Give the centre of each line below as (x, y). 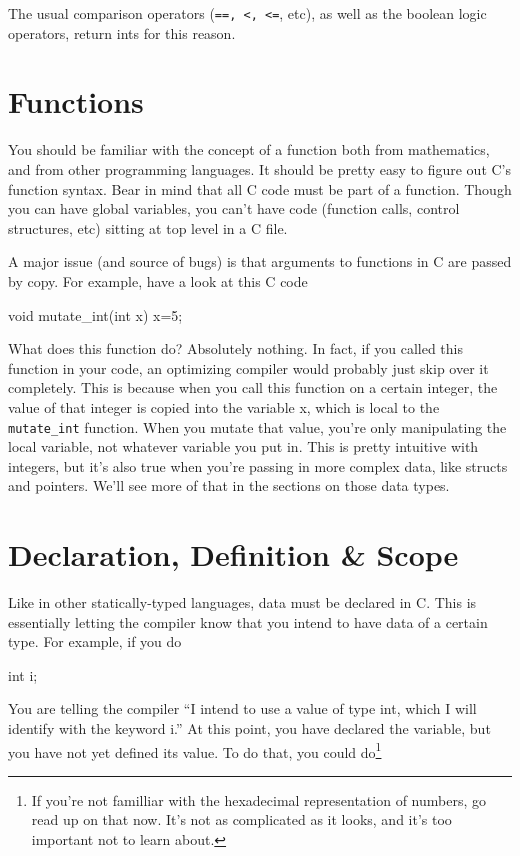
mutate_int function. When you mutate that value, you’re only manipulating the (257, 426)
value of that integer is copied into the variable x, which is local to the (224, 406)
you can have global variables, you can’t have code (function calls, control (234, 208)
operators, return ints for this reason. (122, 32)
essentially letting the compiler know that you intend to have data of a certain (248, 621)
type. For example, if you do (95, 641)
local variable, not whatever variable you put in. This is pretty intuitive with (243, 446)
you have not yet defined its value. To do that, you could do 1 (195, 750)
